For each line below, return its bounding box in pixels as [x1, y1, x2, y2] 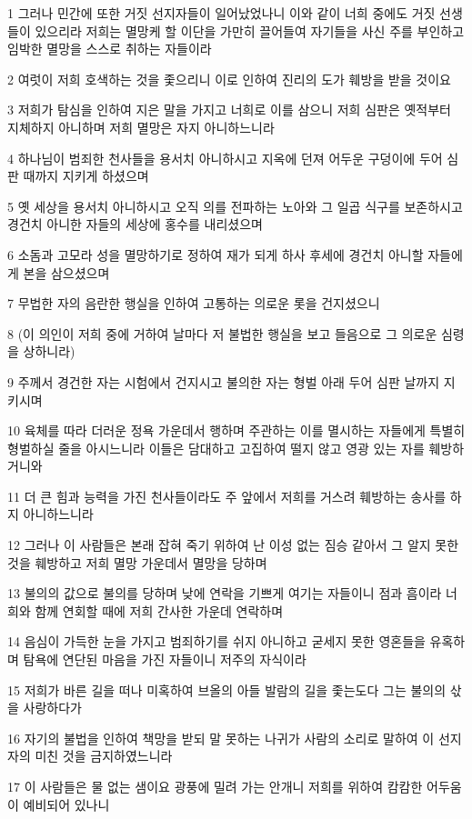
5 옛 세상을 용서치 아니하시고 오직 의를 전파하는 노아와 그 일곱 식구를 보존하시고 [7, 196, 463, 215]
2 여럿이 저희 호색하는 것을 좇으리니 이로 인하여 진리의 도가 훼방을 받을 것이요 [7, 69, 451, 88]
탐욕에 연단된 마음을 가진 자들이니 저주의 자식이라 [23, 650, 306, 669]
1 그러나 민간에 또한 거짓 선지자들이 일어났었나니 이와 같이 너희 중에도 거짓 [7, 4, 436, 22]
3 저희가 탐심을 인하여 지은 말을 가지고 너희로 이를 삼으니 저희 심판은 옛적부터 [7, 100, 451, 119]
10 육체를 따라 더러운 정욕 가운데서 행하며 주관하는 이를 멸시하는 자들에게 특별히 [7, 421, 466, 440]
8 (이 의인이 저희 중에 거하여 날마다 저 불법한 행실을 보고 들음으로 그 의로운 [7, 324, 437, 343]
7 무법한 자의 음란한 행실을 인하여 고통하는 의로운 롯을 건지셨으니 [7, 294, 380, 313]
